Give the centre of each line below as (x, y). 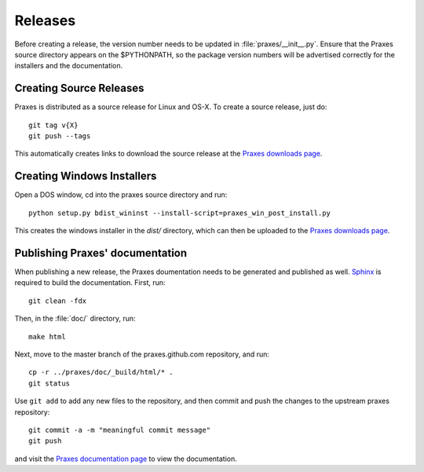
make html (47, 337)
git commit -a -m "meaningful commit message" (120, 430)
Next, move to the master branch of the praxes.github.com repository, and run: (142, 354)
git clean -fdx (58, 301)
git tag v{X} (53, 125)
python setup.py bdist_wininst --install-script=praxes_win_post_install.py (180, 213)
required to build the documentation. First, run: (90, 283)
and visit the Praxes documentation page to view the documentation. (126, 459)
